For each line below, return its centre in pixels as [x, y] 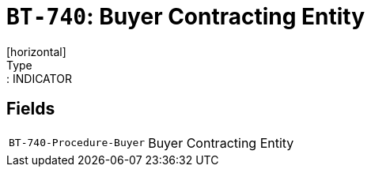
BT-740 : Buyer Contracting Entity [186, 17]
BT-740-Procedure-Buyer [77, 143]
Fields [31, 109]
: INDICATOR [39, 78]
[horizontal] [36, 51]
